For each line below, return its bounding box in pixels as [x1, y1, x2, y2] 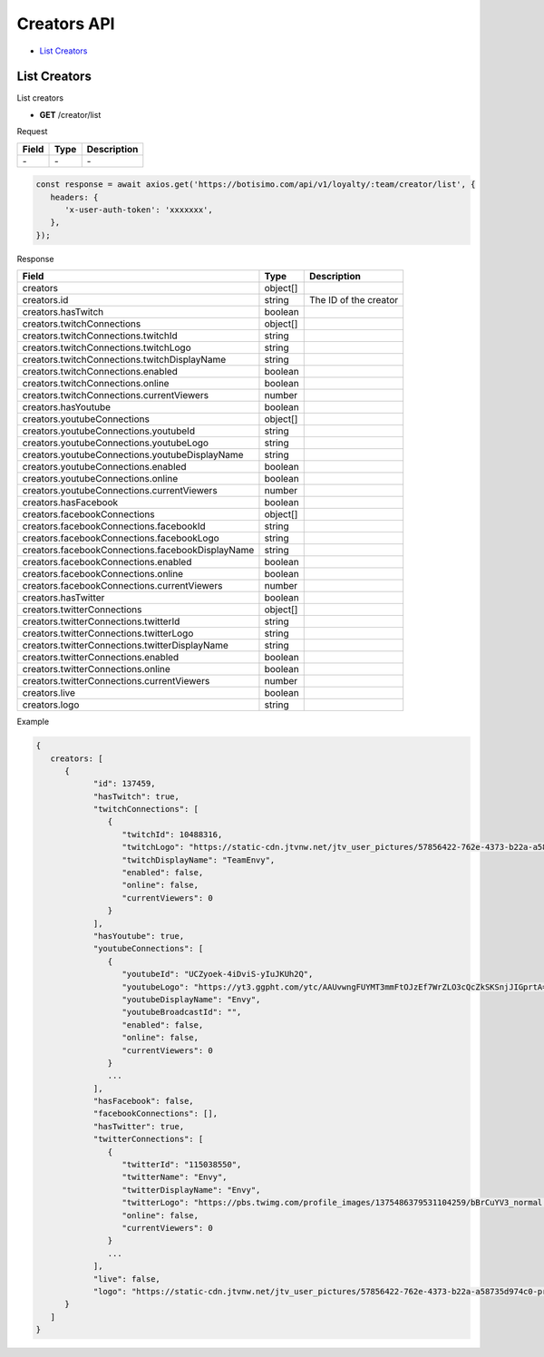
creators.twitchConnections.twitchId [22, 329, 179, 342]
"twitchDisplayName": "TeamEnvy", [121, 854, 276, 865]
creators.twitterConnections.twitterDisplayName [22, 639, 228, 652]
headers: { [50, 191, 99, 202]
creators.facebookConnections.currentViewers [22, 580, 223, 592]
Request [16, 126, 48, 137]
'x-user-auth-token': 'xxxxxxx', [64, 205, 213, 215]
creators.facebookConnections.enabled [22, 556, 192, 569]
